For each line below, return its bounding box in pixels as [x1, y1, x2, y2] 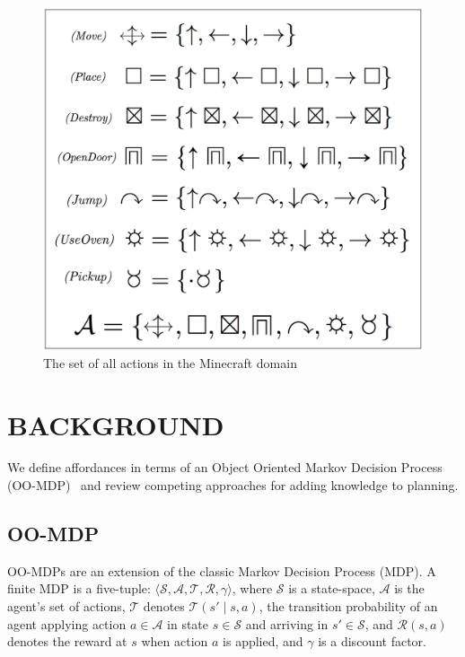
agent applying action [7, 614, 127, 633]
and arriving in [245, 614, 329, 633]
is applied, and [223, 632, 303, 651]
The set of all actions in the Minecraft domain [43, 353, 297, 372]
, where [232, 579, 273, 598]
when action [141, 632, 208, 651]
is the [394, 579, 425, 598]
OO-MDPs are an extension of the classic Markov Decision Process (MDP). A [7, 561, 436, 580]
